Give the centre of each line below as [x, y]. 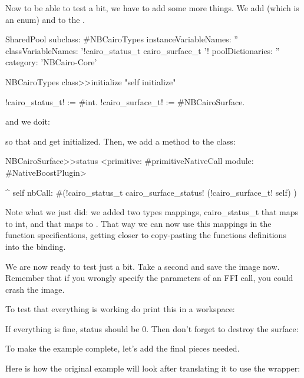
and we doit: [28, 121]
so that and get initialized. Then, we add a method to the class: [120, 141]
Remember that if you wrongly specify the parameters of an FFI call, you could [149, 278]
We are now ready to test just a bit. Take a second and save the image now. [143, 266]
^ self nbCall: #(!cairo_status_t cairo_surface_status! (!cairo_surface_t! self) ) [151, 192]
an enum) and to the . [45, 19]
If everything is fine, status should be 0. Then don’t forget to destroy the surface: [152, 328]
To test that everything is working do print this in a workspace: [120, 309]
